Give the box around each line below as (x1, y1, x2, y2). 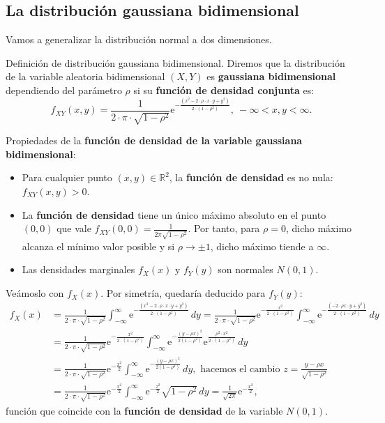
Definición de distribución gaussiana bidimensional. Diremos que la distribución (6, 55, 345, 70)
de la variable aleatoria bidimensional (6, 69, 165, 84)
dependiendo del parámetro (6, 82, 122, 97)
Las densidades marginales (22, 262, 135, 277)
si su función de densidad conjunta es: (133, 82, 315, 97)
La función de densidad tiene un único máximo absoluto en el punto (22, 207, 326, 222)
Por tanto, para (193, 221, 260, 236)
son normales (218, 262, 273, 277)
